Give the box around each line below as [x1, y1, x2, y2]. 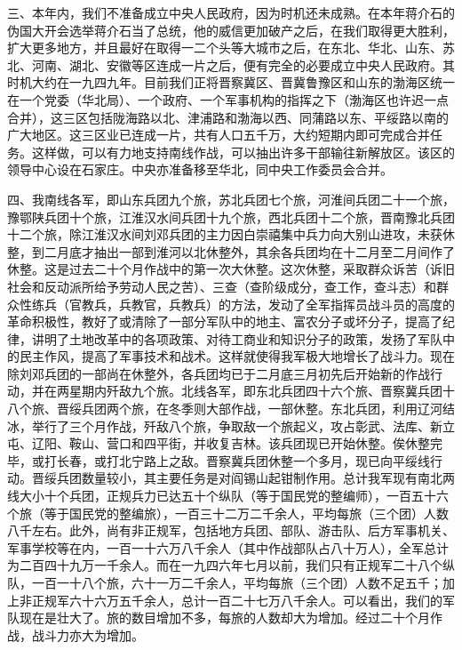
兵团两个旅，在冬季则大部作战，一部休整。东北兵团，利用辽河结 [81, 399, 455, 418]
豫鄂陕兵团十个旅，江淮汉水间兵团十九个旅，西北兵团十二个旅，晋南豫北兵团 [7, 207, 455, 226]
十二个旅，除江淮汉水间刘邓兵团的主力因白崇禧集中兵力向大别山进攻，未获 [7, 225, 442, 244]
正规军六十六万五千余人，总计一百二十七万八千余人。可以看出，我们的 [31, 590, 442, 609]
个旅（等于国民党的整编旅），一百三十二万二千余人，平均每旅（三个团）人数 [7, 503, 449, 522]
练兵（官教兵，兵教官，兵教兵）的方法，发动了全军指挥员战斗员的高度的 [31, 294, 455, 313]
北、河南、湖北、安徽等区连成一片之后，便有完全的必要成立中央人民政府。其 [7, 55, 455, 74]
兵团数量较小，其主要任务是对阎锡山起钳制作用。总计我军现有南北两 [56, 469, 455, 487]
